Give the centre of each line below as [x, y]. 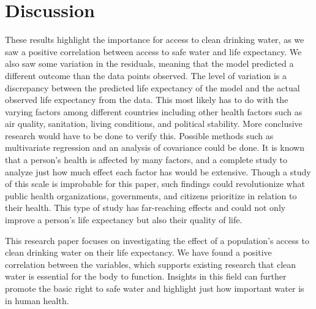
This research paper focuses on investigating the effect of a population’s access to [157, 240]
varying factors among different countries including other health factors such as [154, 111]
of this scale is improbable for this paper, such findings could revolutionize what [155, 184]
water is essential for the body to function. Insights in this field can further [146, 276]
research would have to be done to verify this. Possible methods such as [139, 135]
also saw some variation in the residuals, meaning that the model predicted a [149, 63]
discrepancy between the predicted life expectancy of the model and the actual [152, 87]
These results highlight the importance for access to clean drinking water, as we [155, 40]
